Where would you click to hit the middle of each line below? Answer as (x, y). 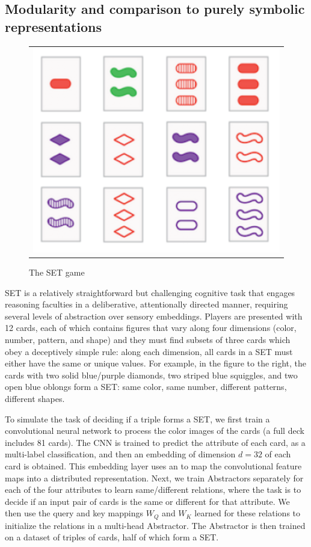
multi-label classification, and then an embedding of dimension (120, 454)
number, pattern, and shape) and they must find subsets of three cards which (148, 340)
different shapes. (35, 399)
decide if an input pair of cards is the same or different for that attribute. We (147, 501)
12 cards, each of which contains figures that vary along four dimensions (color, (151, 328)
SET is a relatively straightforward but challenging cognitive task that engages (150, 292)
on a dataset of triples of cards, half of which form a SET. (112, 537)
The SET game (57, 272)
